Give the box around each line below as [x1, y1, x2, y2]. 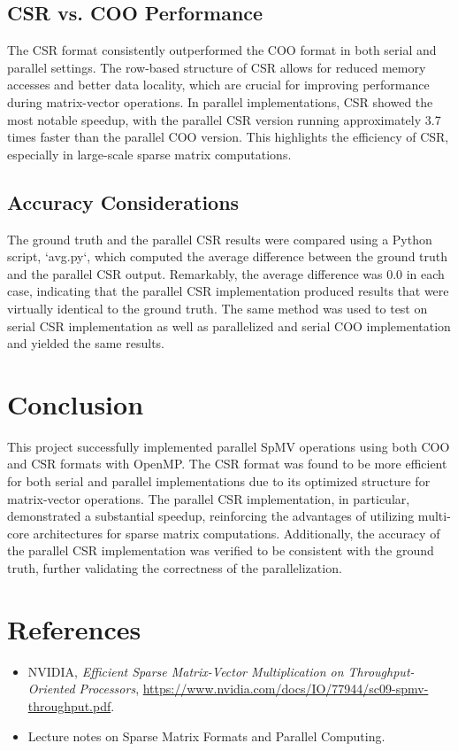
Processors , [79, 679, 140, 698]
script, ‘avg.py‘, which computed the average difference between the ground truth [7, 247, 448, 266]
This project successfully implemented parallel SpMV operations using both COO [7, 437, 450, 455]
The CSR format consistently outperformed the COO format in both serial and [7, 41, 437, 59]
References [7, 610, 141, 646]
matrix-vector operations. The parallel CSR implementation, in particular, [7, 489, 410, 507]
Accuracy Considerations [7, 188, 240, 215]
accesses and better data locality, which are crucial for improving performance [7, 75, 430, 94]
